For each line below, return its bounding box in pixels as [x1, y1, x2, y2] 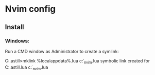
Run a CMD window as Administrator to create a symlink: [5, 48, 119, 54]
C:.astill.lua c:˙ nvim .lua [5, 64, 49, 71]
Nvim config [5, 3, 56, 15]
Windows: [5, 37, 30, 44]
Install [5, 23, 24, 31]
